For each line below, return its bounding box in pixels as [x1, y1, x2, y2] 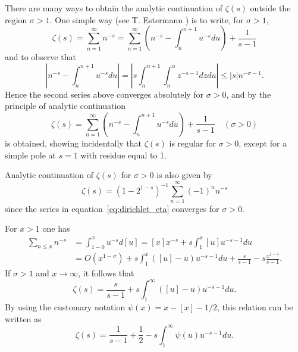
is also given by [156, 169, 212, 181]
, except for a [239, 136, 287, 149]
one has [42, 222, 70, 235]
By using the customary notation [5, 301, 126, 313]
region [5, 13, 27, 26]
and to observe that [5, 51, 76, 63]
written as [5, 312, 42, 325]
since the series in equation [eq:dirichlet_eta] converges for [5, 202, 219, 214]
